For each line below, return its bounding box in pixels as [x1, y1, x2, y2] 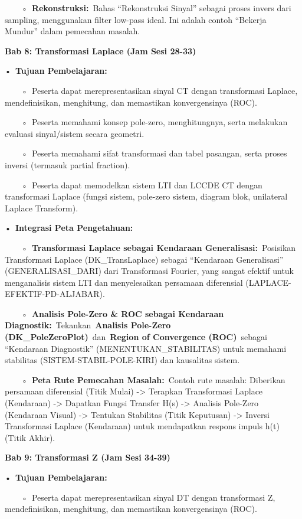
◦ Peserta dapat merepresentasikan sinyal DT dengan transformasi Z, [21, 491, 275, 503]
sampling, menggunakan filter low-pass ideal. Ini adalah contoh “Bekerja [5, 13, 267, 25]
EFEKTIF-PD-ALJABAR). [5, 288, 105, 300]
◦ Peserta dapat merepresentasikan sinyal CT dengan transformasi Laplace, [21, 84, 298, 96]
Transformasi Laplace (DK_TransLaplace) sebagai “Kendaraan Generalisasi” [5, 253, 284, 265]
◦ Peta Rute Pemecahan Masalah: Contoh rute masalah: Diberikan [21, 373, 285, 386]
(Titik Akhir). [5, 431, 55, 443]
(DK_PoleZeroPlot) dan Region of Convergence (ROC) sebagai [5, 331, 267, 343]
